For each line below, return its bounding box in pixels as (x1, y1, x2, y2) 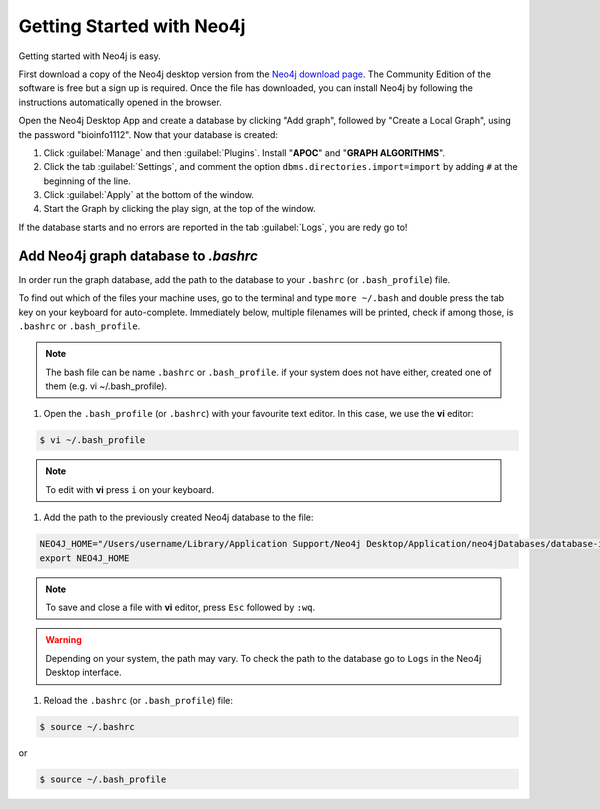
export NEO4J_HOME (39, 552, 130, 564)
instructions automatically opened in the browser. (18, 96, 222, 108)
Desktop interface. (45, 666, 122, 679)
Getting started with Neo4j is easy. (18, 50, 162, 62)
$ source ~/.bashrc (39, 721, 135, 732)
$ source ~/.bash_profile (39, 773, 167, 785)
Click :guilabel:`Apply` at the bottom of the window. (43, 189, 255, 201)
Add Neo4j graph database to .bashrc (18, 247, 259, 264)
